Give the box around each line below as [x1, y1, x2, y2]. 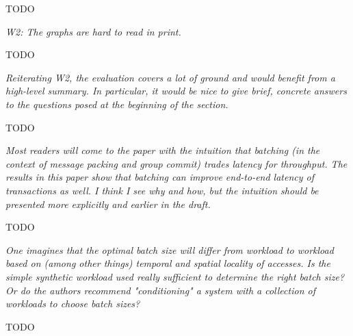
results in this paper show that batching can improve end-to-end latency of [5, 170, 315, 184]
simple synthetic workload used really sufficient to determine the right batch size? [5, 269, 345, 283]
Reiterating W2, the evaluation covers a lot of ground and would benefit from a [5, 70, 335, 84]
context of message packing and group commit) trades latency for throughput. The [5, 156, 348, 170]
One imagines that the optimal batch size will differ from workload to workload [5, 242, 334, 257]
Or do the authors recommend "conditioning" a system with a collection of [5, 283, 315, 297]
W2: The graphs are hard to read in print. [5, 24, 181, 38]
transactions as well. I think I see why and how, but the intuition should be [5, 183, 319, 197]
